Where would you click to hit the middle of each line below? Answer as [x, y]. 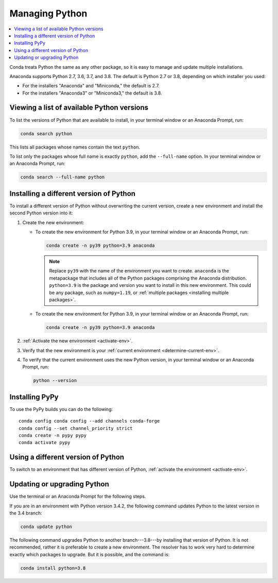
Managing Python [48, 13]
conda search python [46, 133]
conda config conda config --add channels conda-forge [89, 421]
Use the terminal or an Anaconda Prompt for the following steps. [78, 497]
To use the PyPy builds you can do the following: [61, 409]
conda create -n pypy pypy [53, 435]
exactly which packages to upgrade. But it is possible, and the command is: [90, 554]
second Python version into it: [41, 213]
